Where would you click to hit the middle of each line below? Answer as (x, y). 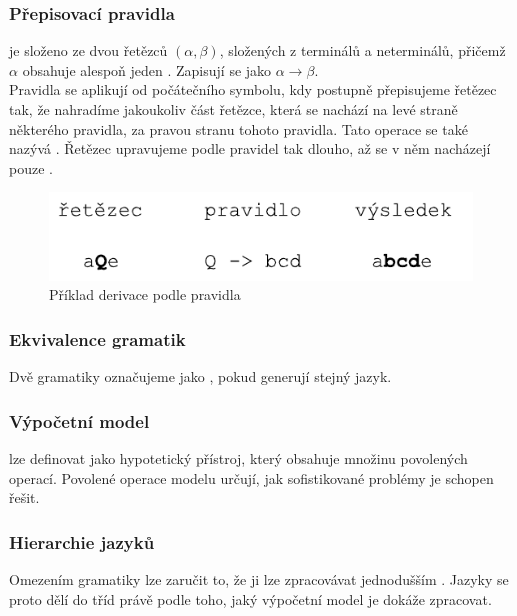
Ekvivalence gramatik (97, 338)
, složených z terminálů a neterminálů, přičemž (362, 50)
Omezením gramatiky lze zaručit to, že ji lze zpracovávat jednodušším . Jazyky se (259, 578)
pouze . (31, 167)
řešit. (24, 497)
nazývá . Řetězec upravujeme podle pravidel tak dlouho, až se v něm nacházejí (250, 148)
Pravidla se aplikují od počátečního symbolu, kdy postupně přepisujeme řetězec (253, 89)
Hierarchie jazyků (82, 541)
